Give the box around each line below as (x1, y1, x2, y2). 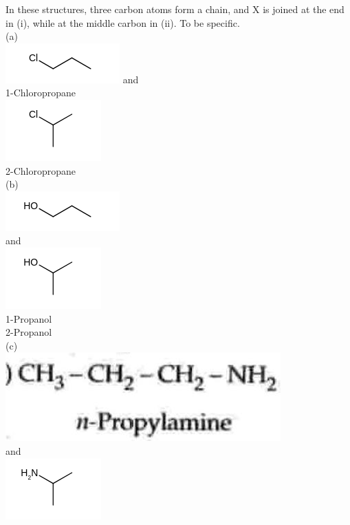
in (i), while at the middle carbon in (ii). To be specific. (6, 15, 240, 30)
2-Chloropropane (6, 163, 76, 178)
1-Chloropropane (6, 85, 76, 100)
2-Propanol (6, 325, 52, 339)
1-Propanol (6, 311, 52, 325)
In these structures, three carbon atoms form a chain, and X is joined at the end (6, 2, 344, 16)
